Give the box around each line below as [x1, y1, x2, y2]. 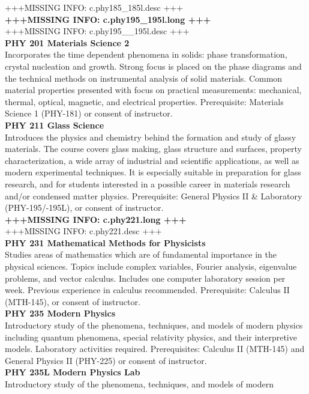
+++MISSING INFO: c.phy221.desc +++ [5, 225, 162, 237]
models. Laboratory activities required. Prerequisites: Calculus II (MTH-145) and [5, 342, 305, 355]
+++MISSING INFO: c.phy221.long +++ [5, 213, 187, 225]
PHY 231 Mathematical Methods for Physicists [5, 236, 206, 249]
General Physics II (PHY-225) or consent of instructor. [5, 354, 207, 366]
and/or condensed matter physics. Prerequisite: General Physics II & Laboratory [5, 189, 302, 202]
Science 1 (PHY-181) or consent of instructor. [5, 107, 173, 120]
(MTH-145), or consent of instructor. [5, 295, 140, 308]
